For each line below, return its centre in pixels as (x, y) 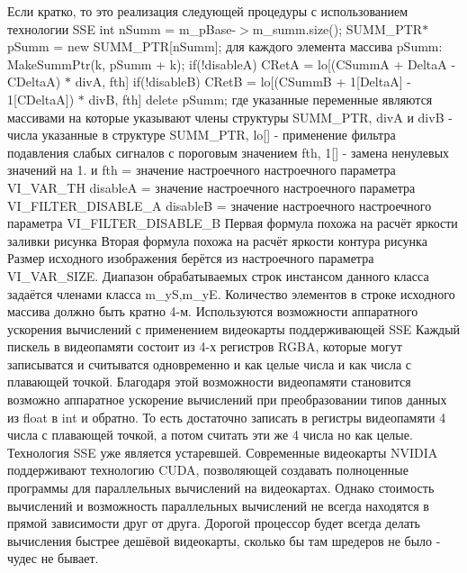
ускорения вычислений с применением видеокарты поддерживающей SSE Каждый (234, 328)
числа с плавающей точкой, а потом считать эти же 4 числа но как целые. (210, 435)
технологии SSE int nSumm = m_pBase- (122, 28)
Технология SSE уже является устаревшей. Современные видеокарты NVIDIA (223, 452)
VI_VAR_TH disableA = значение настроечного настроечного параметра (211, 187)
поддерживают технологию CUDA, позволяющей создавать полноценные (208, 470)
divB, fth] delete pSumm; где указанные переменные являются (260, 99)
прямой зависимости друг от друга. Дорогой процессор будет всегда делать (214, 523)
